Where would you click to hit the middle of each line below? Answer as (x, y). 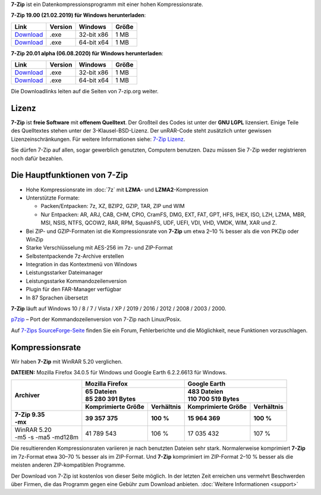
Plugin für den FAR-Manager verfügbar (74, 289)
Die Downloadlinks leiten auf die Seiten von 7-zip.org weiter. (85, 92)
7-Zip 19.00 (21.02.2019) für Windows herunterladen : (78, 15)
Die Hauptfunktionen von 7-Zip (70, 175)
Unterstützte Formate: (53, 198)
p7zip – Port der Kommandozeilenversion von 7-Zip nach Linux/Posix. (96, 319)
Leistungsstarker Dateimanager (64, 273)
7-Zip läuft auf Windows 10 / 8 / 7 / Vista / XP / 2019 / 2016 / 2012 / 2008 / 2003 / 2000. (119, 308)
